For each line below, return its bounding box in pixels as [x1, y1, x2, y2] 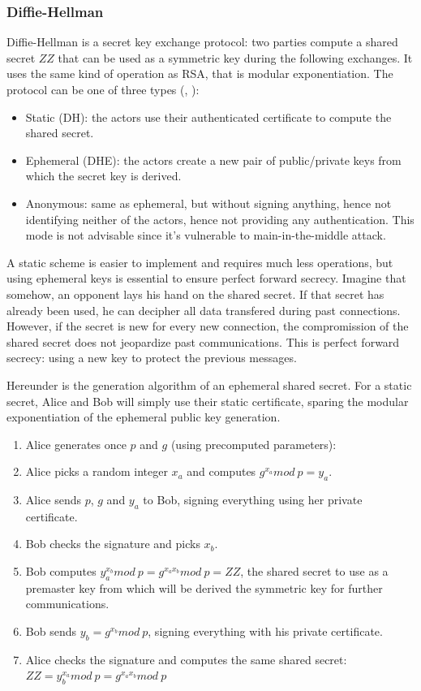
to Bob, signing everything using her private [143, 491, 363, 508]
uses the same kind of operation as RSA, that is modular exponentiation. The [6, 65, 393, 82]
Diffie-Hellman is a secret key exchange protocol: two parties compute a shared [6, 33, 398, 50]
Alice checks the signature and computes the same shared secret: [25, 650, 347, 667]
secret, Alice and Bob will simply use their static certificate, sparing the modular [6, 392, 409, 409]
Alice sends [25, 491, 81, 508]
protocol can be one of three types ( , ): [6, 81, 200, 97]
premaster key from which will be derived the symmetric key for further [25, 579, 383, 596]
